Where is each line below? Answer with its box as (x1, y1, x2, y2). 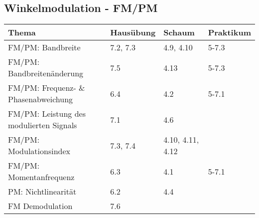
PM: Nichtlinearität (8, 186, 77, 198)
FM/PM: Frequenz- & (8, 82, 85, 94)
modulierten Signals (8, 119, 77, 131)
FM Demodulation (8, 200, 73, 212)
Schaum (163, 26, 195, 38)
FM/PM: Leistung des (8, 108, 86, 120)
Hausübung (110, 26, 156, 38)
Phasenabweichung (8, 93, 73, 105)
